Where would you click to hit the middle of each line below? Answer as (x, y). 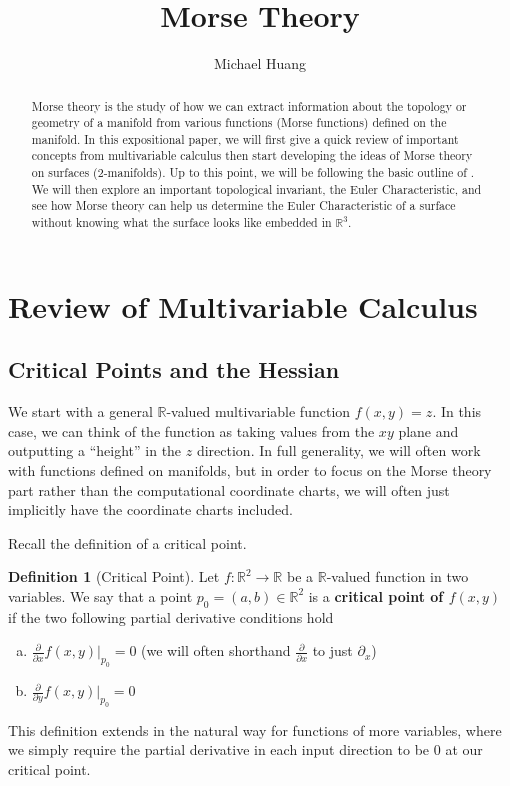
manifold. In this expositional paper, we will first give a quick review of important (245, 138)
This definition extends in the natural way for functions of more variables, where (255, 729)
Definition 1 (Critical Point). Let (114, 576)
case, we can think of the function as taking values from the (191, 430)
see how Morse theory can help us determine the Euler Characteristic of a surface (243, 205)
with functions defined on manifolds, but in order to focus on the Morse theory (250, 469)
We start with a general (80, 411)
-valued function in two (397, 576)
